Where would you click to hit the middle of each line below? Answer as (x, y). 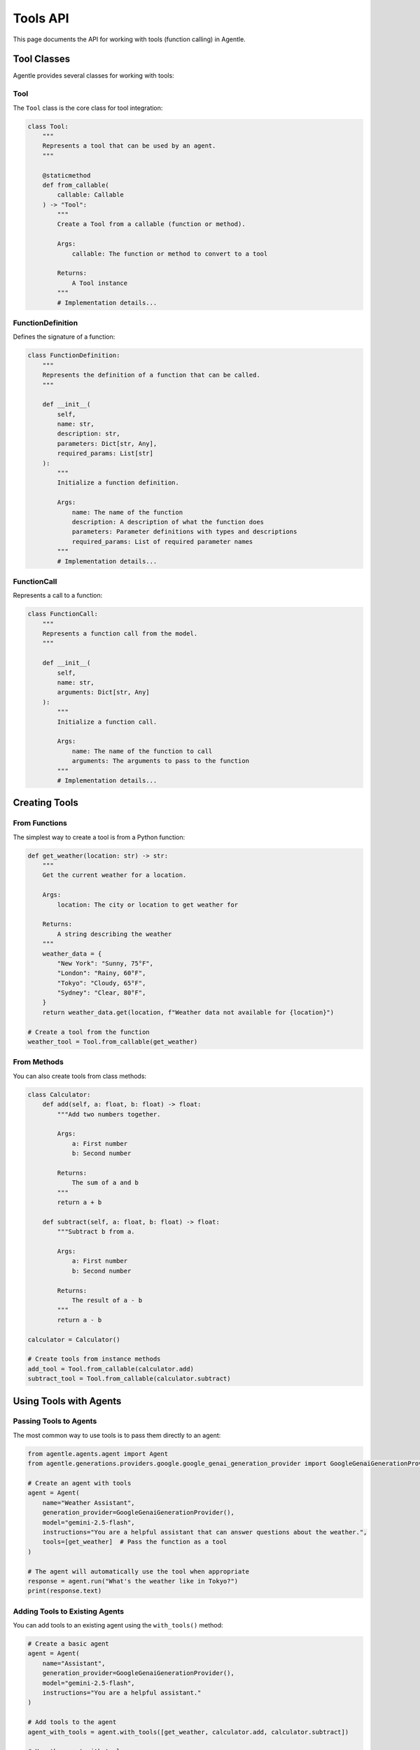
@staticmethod (66, 175)
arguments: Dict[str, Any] (103, 692)
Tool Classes (42, 59)
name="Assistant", (74, 1663)
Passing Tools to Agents (55, 1421)
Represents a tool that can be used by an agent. (129, 146)
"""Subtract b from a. (96, 1232)
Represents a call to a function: (58, 596)
